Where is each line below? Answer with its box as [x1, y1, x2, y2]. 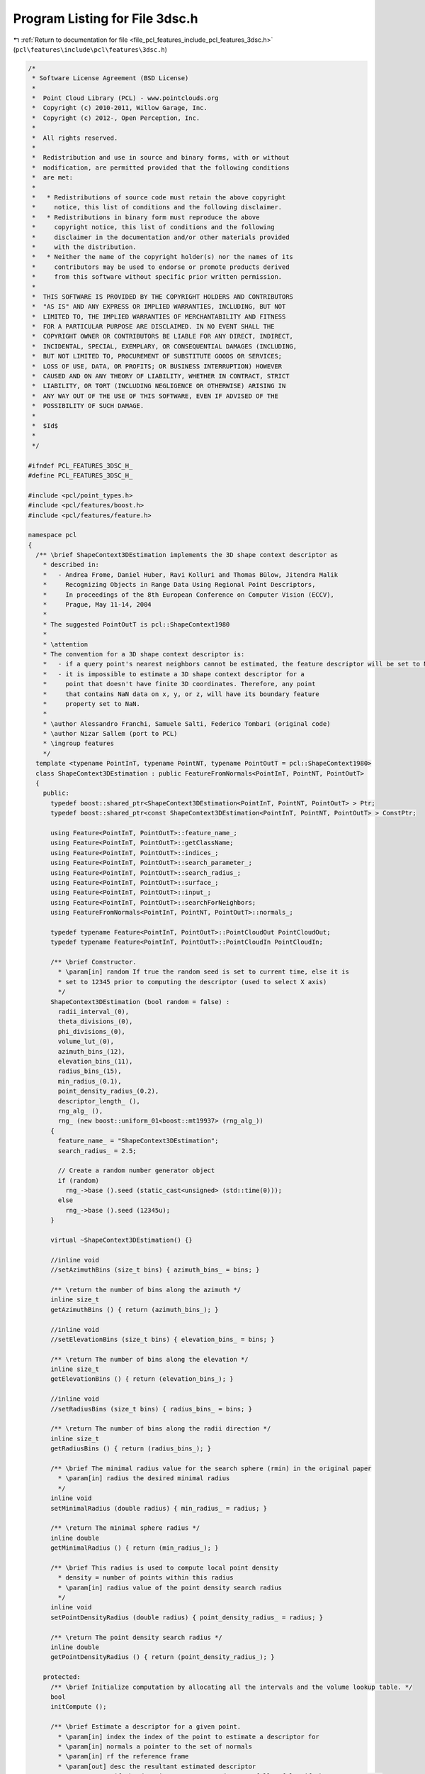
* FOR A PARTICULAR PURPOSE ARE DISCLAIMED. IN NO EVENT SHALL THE [32, 323, 275, 331]
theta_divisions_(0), [57, 1018, 133, 1025]
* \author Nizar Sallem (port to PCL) [42, 729, 178, 738]
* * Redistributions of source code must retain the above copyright [32, 194, 286, 202]
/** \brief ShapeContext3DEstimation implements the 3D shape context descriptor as [35, 551, 339, 559]
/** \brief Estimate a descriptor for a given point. [50, 1723, 242, 1731]
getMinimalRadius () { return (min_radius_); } [50, 1544, 219, 1552]
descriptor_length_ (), [57, 1097, 141, 1105]
